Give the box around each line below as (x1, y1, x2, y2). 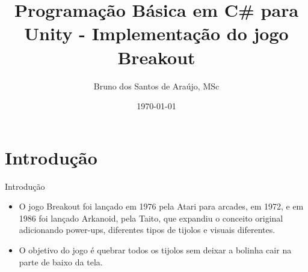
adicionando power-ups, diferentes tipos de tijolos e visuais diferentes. (19, 223, 276, 236)
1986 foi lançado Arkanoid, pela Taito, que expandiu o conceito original (19, 211, 283, 224)
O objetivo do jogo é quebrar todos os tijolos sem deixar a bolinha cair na (19, 244, 292, 256)
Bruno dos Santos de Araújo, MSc (93, 79, 220, 92)
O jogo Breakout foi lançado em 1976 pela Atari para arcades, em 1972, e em (19, 200, 304, 213)
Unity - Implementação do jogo (24, 21, 289, 46)
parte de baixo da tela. (19, 255, 103, 268)
